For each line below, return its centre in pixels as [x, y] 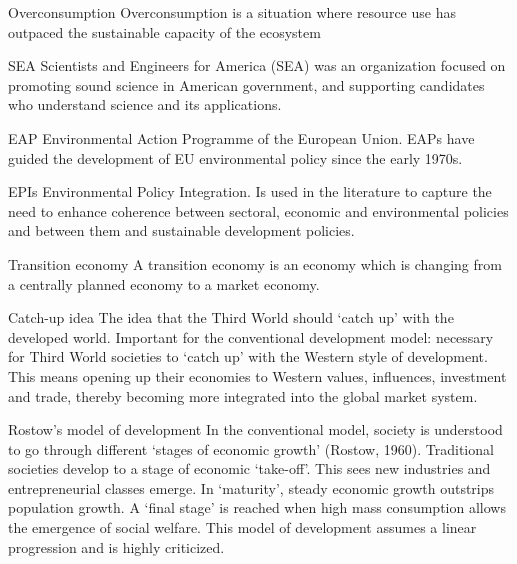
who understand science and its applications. [145, 104]
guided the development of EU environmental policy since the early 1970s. [235, 157]
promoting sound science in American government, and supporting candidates [246, 84]
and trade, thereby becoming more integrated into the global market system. [243, 395]
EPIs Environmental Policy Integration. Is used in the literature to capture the [250, 191]
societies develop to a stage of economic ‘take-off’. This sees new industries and [249, 468]
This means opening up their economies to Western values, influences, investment [257, 375]
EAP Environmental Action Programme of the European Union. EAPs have [241, 137]
